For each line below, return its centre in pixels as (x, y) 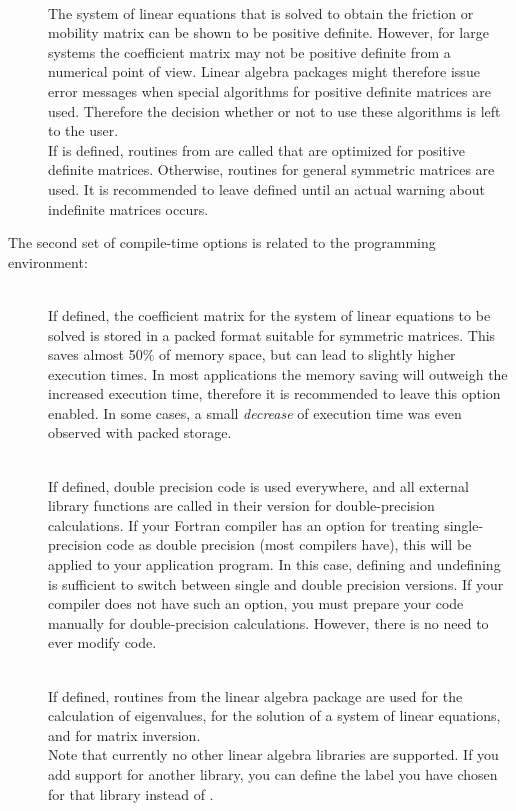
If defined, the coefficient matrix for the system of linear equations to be (269, 314)
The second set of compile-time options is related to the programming (222, 242)
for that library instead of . (131, 793)
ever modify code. (102, 642)
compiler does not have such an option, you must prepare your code (256, 603)
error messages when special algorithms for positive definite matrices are (269, 90)
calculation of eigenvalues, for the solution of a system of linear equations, (274, 715)
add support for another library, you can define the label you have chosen (273, 773)
